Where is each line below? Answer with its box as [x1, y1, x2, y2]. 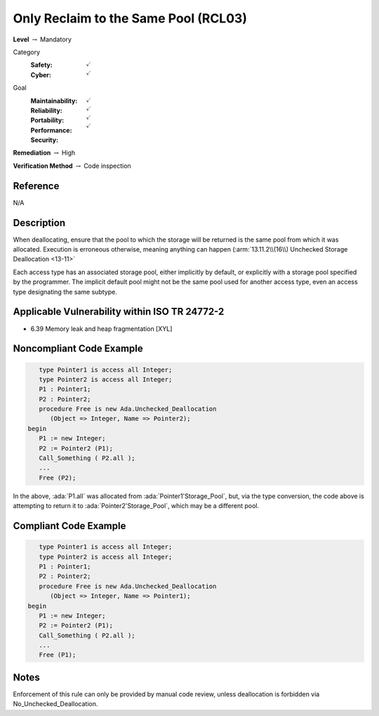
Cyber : [30, 70, 52, 79]
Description [13, 216, 66, 228]
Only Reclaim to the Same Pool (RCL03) [13, 11, 247, 26]
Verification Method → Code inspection [13, 162, 131, 170]
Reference [13, 180, 60, 192]
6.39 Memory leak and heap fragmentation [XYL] [30, 324, 173, 333]
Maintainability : [30, 96, 78, 105]
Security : [30, 136, 59, 144]
